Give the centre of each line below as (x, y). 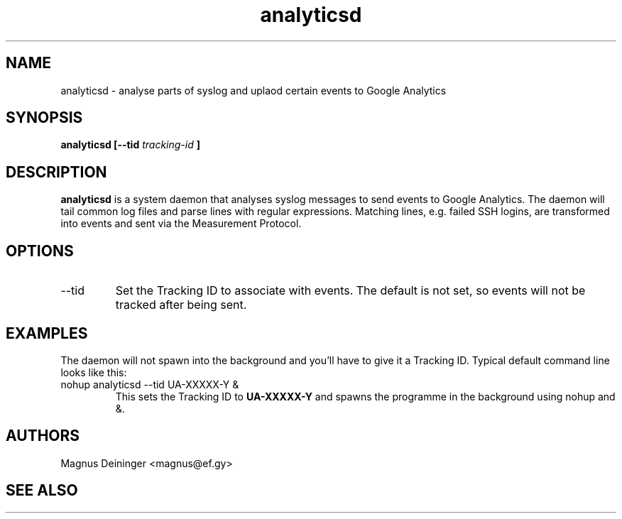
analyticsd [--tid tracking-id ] (131, 145)
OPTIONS (40, 251)
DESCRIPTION (56, 172)
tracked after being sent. (181, 305)
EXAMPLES (47, 333)
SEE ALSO (42, 491)
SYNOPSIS (44, 118)
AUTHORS (43, 436)
